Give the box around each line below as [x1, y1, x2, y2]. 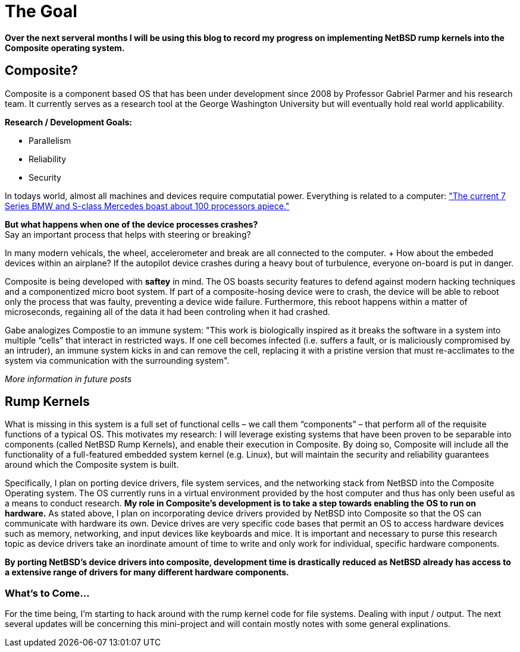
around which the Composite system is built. [5, 459, 179, 470]
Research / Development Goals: [5, 116, 133, 127]
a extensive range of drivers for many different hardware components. [5, 567, 289, 578]
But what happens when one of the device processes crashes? [5, 219, 258, 229]
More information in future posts [5, 373, 132, 384]
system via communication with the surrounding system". [5, 355, 230, 366]
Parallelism [29, 135, 71, 146]
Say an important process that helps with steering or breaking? [5, 229, 251, 240]
